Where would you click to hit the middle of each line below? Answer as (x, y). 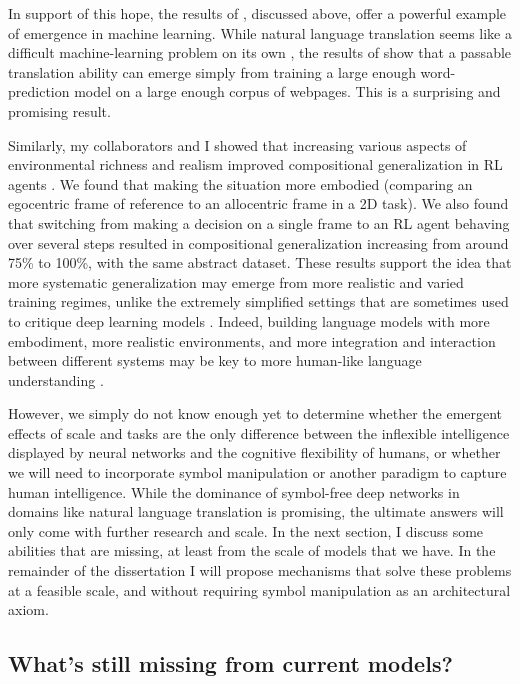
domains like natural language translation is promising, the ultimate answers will (256, 511)
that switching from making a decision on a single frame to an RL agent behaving (259, 222)
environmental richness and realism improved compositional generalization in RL (255, 164)
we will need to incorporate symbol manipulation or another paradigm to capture (257, 472)
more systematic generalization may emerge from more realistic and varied (236, 281)
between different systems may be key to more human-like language (215, 360)
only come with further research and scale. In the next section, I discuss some (246, 530)
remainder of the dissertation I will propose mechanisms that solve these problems (260, 570)
